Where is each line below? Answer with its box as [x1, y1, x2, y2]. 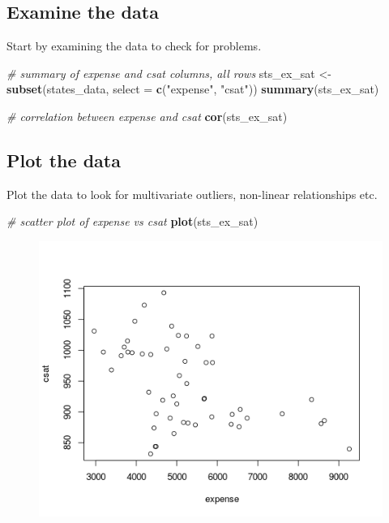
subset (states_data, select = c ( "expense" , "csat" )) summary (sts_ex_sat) [6, 80, 379, 97]
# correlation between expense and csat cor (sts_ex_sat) [6, 107, 288, 124]
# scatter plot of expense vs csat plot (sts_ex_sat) [6, 213, 259, 230]
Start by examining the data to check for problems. [6, 37, 262, 54]
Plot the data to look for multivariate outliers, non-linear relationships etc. [6, 185, 378, 202]
